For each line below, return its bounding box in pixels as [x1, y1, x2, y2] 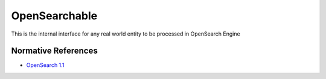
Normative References [11, 46, 98, 56]
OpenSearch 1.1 [26, 62, 65, 69]
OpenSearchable [11, 9, 98, 22]
